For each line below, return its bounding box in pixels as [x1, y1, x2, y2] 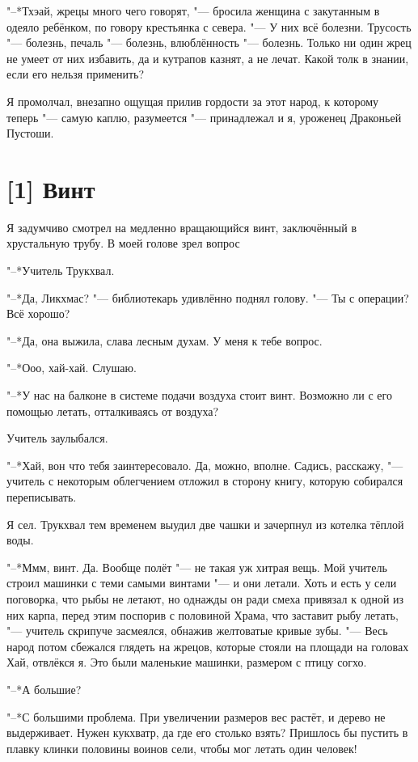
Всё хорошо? [6, 305, 70, 322]
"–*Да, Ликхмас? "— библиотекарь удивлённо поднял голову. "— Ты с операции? [6, 289, 409, 306]
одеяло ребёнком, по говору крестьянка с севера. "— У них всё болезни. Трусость [6, 18, 412, 35]
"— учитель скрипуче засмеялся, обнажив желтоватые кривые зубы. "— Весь [6, 622, 388, 639]
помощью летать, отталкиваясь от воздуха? [6, 402, 219, 419]
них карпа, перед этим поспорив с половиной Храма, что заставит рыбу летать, [6, 606, 399, 623]
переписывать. [6, 489, 77, 505]
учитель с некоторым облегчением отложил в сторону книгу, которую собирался [6, 472, 403, 489]
